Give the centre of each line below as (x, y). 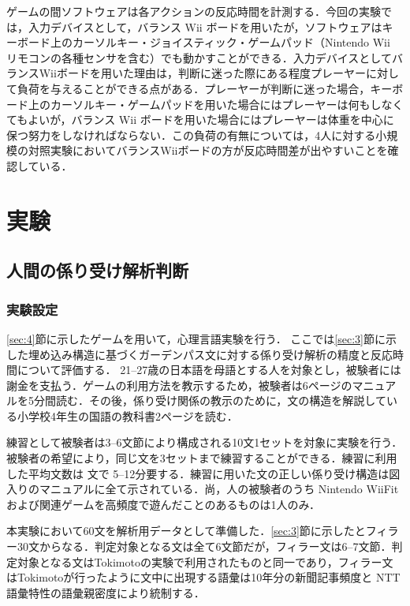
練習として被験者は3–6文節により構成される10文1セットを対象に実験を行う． (205, 442)
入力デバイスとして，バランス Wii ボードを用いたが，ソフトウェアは (205, 26)
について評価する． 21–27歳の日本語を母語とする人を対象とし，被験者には (209, 370)
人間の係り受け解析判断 (97, 270)
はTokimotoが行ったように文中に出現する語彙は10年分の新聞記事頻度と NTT (203, 577)
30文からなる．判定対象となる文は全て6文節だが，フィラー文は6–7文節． (204, 546)
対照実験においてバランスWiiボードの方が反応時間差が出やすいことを (208, 150)
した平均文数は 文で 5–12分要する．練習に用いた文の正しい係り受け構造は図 (203, 473)
